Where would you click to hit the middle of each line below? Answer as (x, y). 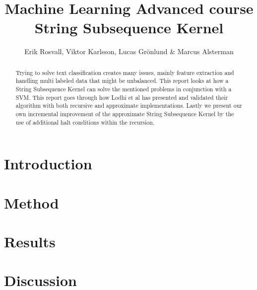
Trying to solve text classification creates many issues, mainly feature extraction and (125, 72)
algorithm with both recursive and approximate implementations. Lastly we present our (129, 106)
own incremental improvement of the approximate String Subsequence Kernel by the (125, 113)
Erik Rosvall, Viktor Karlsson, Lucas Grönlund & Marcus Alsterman (129, 51)
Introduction (48, 164)
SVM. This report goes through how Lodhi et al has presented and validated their (122, 97)
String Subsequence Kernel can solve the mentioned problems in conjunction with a (124, 89)
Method (32, 202)
